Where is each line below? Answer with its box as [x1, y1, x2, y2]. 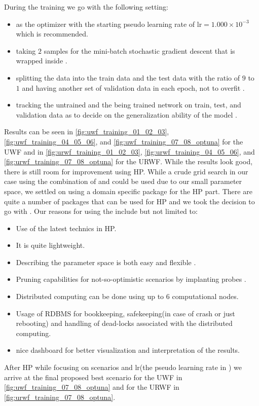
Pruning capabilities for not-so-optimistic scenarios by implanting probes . [16, 274, 246, 284]
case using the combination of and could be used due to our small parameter [4, 176, 242, 187]
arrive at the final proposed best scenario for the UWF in [4, 372, 182, 382]
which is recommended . [16, 28, 88, 39]
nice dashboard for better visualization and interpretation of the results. [16, 345, 240, 355]
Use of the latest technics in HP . [16, 223, 117, 233]
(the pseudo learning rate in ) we [139, 362, 242, 373]
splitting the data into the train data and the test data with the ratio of [16, 72, 240, 83]
